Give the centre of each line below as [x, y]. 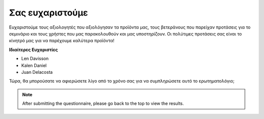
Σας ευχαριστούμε [48, 13]
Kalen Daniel [34, 65]
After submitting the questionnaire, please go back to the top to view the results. [103, 103]
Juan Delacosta [37, 72]
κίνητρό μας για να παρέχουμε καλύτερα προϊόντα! [62, 41]
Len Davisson [35, 59]
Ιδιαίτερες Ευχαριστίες [33, 50]
